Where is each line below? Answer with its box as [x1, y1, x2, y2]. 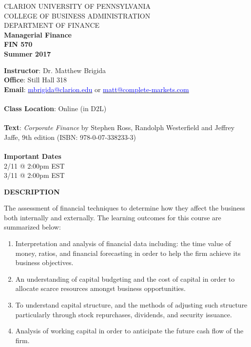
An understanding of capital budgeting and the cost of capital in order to [15, 273, 235, 284]
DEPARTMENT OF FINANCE [4, 20, 100, 30]
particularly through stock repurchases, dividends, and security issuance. [15, 309, 232, 319]
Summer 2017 [4, 48, 51, 58]
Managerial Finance [4, 29, 72, 39]
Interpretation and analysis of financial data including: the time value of [15, 238, 231, 249]
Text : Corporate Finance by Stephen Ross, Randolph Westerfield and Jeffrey [4, 122, 235, 133]
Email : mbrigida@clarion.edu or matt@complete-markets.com [4, 84, 189, 94]
